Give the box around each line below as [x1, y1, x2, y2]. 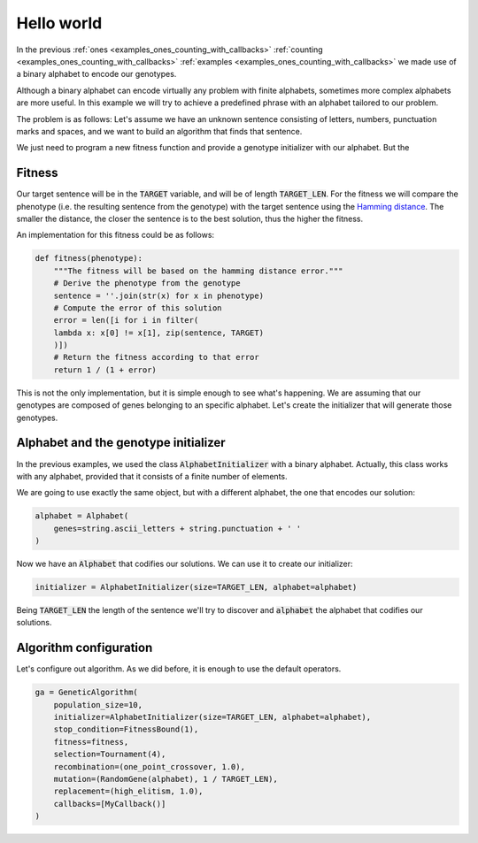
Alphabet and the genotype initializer [16, 435, 226, 450]
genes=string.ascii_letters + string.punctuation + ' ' [53, 523, 302, 533]
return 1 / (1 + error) [53, 364, 157, 375]
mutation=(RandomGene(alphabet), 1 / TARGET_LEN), [53, 774, 278, 785]
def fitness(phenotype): [35, 253, 143, 264]
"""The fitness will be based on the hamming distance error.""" [53, 265, 343, 276]
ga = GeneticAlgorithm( [35, 687, 139, 698]
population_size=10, [53, 700, 143, 709]
